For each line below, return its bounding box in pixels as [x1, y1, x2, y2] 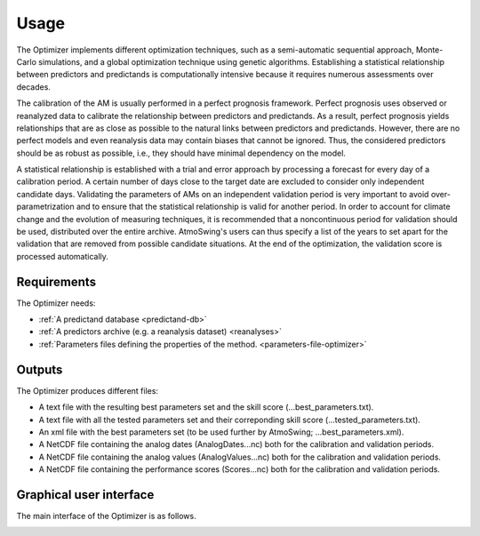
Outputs [16, 362, 63, 377]
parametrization [16, 201, 75, 212]
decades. [16, 81, 51, 92]
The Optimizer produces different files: [16, 385, 159, 396]
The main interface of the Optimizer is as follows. [16, 511, 196, 522]
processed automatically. [16, 251, 108, 261]
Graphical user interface [16, 487, 155, 502]
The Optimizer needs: [16, 298, 96, 308]
